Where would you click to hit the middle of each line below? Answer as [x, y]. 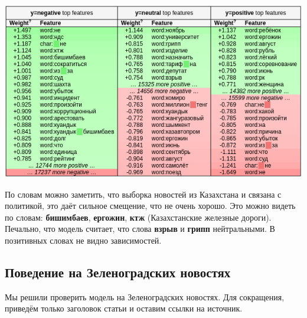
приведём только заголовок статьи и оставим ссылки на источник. [124, 308]
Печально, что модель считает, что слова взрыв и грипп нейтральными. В [140, 229]
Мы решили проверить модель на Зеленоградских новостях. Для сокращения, [145, 296]
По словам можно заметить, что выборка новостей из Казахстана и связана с [143, 194]
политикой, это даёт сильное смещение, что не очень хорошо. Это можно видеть [150, 206]
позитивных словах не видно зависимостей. [83, 240]
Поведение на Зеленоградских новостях [118, 272]
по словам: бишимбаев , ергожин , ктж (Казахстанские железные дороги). [138, 217]
